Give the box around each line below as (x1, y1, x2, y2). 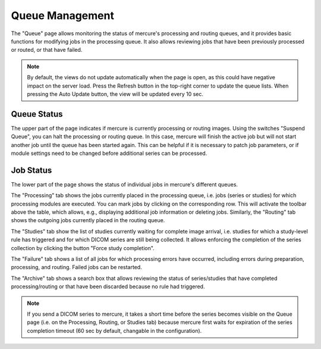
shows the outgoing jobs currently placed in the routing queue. (11, 217, 165, 224)
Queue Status (11, 109, 63, 119)
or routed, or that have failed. (11, 46, 83, 54)
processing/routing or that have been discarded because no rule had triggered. (11, 283, 205, 290)
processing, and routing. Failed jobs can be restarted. (11, 264, 142, 271)
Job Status (11, 165, 52, 175)
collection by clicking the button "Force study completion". (11, 244, 155, 251)
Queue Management (11, 9, 114, 22)
